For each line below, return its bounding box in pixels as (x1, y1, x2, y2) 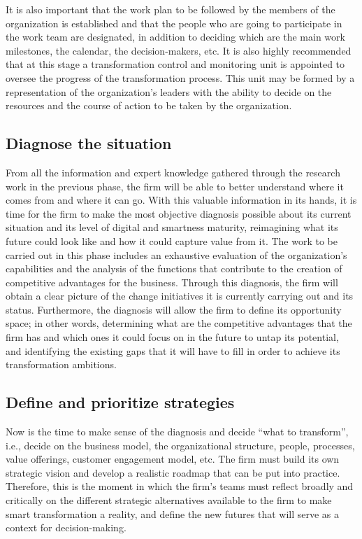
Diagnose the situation (6, 132, 172, 154)
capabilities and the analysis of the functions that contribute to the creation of (6, 261, 342, 276)
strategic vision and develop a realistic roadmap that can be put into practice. (6, 465, 340, 479)
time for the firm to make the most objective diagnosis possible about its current (6, 206, 352, 220)
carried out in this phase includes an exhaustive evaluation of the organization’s (6, 247, 347, 262)
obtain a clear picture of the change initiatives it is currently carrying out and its (6, 288, 354, 303)
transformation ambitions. (6, 357, 117, 372)
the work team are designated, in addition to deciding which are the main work (6, 29, 345, 44)
